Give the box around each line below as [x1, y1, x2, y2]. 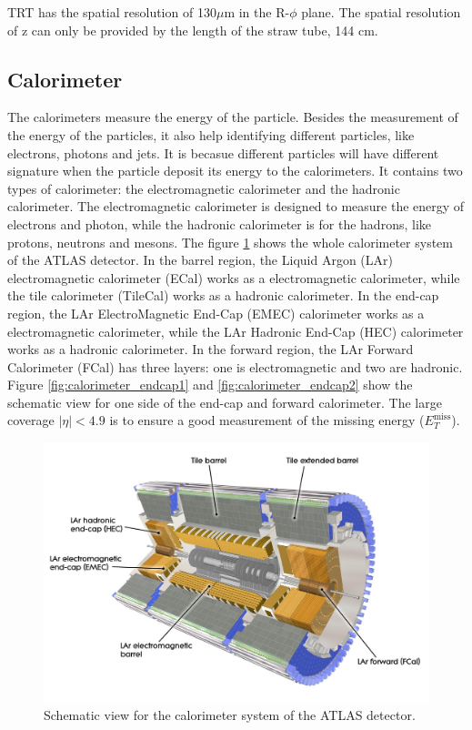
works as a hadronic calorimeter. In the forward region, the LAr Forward [7, 340, 414, 359]
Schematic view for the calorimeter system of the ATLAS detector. [44, 705, 416, 724]
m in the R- [224, 3, 290, 21]
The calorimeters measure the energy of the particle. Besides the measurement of [7, 107, 458, 127]
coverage [7, 411, 55, 430]
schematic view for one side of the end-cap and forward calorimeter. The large [7, 392, 442, 411]
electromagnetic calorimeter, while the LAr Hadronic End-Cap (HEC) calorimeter [7, 321, 464, 340]
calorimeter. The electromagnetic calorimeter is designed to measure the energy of [7, 197, 465, 216]
